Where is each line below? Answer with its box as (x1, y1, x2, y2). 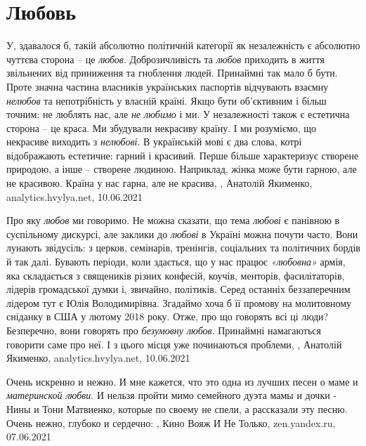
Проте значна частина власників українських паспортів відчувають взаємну (6, 79, 329, 93)
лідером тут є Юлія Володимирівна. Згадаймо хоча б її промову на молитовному (6, 295, 352, 310)
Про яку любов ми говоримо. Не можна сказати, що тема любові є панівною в (6, 213, 340, 228)
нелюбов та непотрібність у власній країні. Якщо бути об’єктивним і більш (6, 93, 327, 107)
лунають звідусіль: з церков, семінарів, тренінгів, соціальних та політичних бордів (6, 240, 360, 255)
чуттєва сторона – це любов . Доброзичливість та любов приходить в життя (6, 51, 325, 66)
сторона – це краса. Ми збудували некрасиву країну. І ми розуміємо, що (6, 120, 317, 135)
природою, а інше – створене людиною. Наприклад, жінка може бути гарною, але (6, 162, 357, 176)
